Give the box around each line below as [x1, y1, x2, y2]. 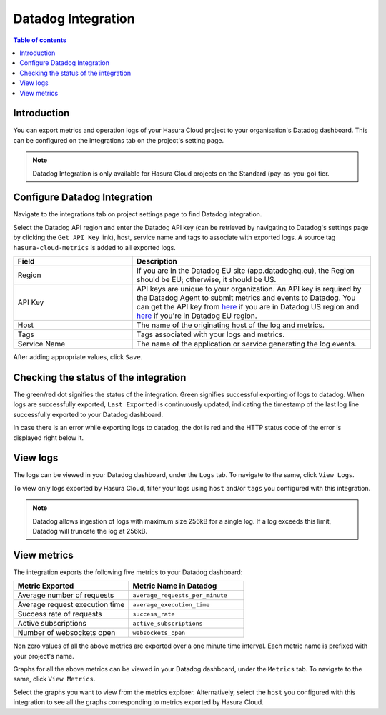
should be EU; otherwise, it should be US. [136, 275, 277, 285]
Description [136, 256, 178, 266]
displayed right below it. [13, 433, 84, 442]
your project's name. [13, 651, 74, 660]
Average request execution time [17, 600, 125, 610]
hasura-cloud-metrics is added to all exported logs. [13, 243, 177, 251]
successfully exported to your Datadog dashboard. [13, 410, 164, 419]
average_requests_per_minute [132, 591, 228, 599]
